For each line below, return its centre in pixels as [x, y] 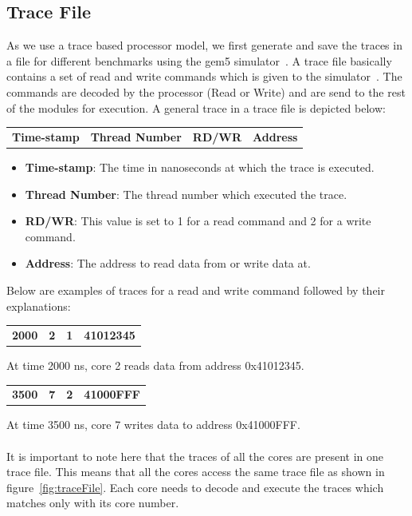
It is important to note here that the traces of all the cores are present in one [195, 456]
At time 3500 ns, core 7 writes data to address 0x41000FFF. [153, 425]
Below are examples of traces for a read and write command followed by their [196, 290]
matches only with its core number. [93, 503]
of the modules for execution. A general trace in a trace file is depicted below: [196, 107]
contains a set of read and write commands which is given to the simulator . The [204, 76]
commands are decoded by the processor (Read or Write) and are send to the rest [206, 91]
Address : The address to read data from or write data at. [168, 263]
